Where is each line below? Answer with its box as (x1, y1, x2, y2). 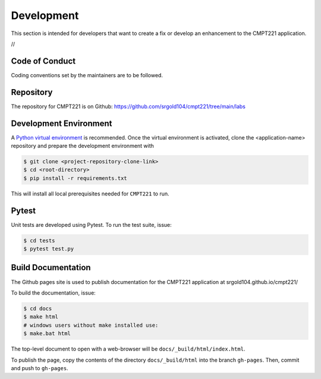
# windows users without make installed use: (23, 321, 159, 329)
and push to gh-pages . (11, 364, 68, 371)
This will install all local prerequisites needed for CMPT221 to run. (11, 190, 169, 197)
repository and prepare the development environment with (11, 143, 155, 150)
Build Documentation (11, 263, 92, 273)
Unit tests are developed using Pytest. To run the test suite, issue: (11, 221, 172, 228)
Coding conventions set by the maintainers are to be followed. (11, 71, 163, 78)
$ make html (23, 314, 59, 320)
